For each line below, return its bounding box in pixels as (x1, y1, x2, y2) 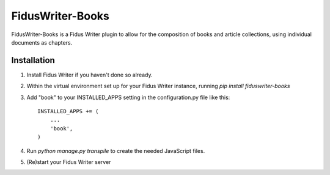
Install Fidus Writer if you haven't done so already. (26, 71, 153, 78)
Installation (11, 55, 55, 65)
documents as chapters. (11, 39, 73, 46)
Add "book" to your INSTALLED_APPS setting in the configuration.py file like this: (26, 94, 230, 101)
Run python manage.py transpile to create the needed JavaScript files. (26, 147, 205, 154)
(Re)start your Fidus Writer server (26, 158, 111, 165)
